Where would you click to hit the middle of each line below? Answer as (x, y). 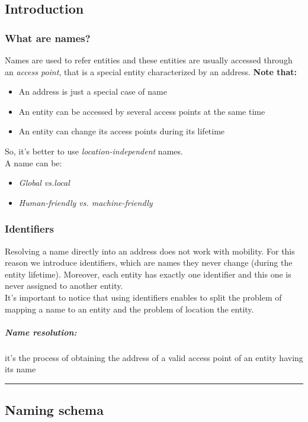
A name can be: (33, 162)
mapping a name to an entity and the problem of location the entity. (129, 309)
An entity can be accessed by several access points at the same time (142, 111)
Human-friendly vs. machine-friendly (86, 202)
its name (20, 369)
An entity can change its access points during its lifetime (122, 131)
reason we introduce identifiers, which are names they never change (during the (149, 262)
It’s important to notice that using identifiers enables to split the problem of (143, 297)
